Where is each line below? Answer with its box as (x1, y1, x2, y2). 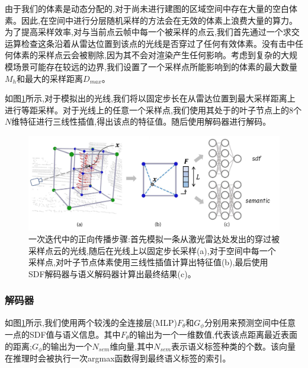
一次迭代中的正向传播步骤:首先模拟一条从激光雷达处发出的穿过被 (28, 232, 280, 245)
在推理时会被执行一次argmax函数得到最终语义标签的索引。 (5, 352, 231, 364)
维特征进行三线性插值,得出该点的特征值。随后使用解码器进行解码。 (11, 115, 271, 128)
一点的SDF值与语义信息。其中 (5, 328, 121, 340)
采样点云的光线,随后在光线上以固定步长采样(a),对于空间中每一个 (28, 244, 276, 256)
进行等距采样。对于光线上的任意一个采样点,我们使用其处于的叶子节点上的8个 (5, 103, 301, 116)
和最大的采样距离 (17, 72, 84, 84)
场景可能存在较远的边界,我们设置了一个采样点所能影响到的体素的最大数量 (12, 60, 297, 72)
